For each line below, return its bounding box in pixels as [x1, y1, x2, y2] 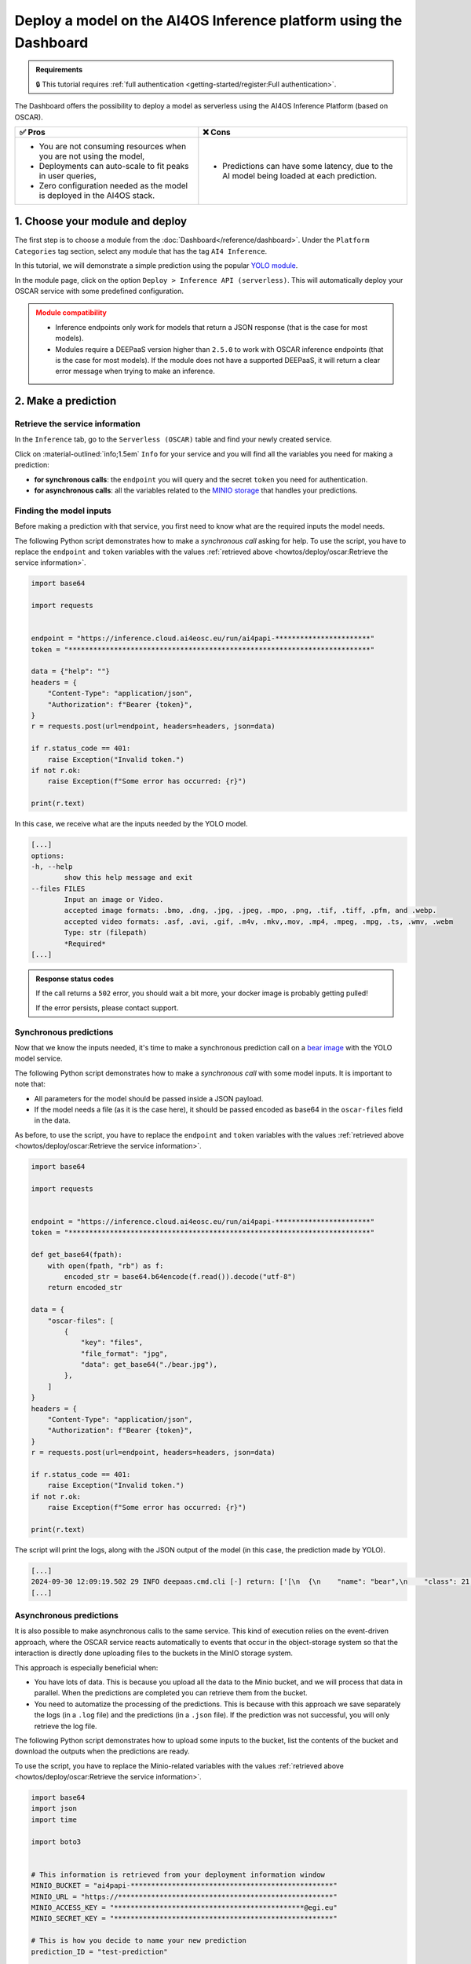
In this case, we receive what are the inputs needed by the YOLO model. [14, 819, 248, 829]
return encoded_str [47, 1283, 123, 1292]
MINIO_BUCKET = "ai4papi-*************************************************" [31, 1882, 338, 1890]
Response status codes [35, 974, 114, 984]
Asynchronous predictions [14, 1610, 119, 1621]
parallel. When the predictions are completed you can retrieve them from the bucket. [34, 1688, 308, 1698]
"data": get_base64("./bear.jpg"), [80, 1360, 217, 1369]
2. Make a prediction [14, 394, 117, 408]
